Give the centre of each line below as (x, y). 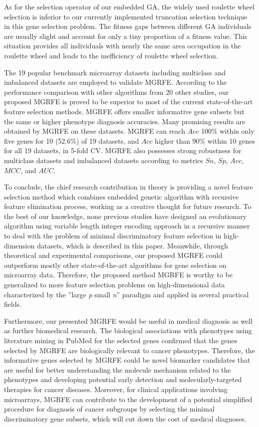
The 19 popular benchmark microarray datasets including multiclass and (115, 72)
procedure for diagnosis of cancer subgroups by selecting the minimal (109, 409)
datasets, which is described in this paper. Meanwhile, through (132, 245)
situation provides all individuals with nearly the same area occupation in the (123, 46)
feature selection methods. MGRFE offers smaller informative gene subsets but (124, 111)
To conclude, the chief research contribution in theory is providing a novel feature (129, 187)
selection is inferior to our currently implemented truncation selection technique (126, 16)
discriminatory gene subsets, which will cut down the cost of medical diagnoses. (125, 418)
